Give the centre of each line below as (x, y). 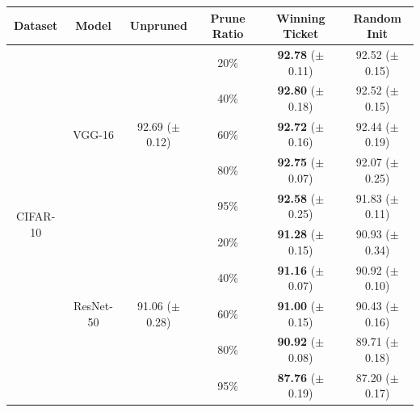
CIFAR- (36, 215)
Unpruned (158, 25)
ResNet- (93, 305)
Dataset (36, 25)
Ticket (301, 34)
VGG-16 (93, 134)
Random (377, 17)
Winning (300, 17)
